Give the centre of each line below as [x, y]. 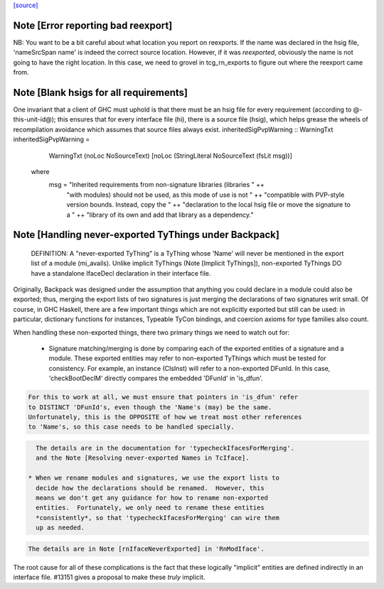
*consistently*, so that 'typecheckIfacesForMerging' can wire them [158, 518]
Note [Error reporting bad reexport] [93, 25]
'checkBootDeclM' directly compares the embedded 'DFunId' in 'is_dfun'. [156, 378]
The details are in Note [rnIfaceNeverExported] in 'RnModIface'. [146, 549]
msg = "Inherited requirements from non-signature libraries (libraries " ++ [156, 185]
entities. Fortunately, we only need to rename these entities [150, 508]
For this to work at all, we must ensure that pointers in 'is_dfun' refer [163, 397]
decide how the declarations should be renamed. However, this [150, 488]
